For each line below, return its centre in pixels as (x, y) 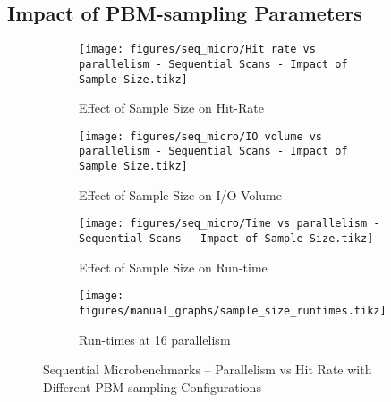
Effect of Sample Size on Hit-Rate (171, 108)
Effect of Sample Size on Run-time (173, 267)
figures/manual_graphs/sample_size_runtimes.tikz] (233, 310)
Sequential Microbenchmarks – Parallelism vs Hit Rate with (208, 369)
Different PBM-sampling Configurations (152, 386)
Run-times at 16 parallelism (155, 339)
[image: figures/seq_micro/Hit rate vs (197, 50)
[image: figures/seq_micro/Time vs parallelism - (229, 224)
